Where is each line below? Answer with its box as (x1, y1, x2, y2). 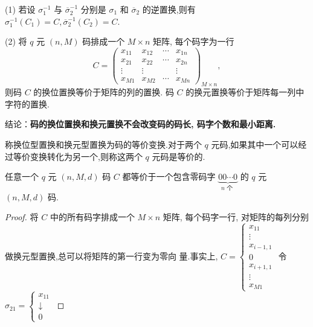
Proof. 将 (5, 211, 39, 223)
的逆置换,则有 (142, 3, 196, 15)
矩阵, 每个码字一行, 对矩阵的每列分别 (163, 211, 309, 223)
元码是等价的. (152, 150, 205, 162)
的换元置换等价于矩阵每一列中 (186, 86, 305, 98)
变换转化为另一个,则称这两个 (30, 150, 143, 162)
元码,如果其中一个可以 (211, 138, 298, 150)
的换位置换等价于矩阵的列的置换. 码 (33, 86, 174, 98)
